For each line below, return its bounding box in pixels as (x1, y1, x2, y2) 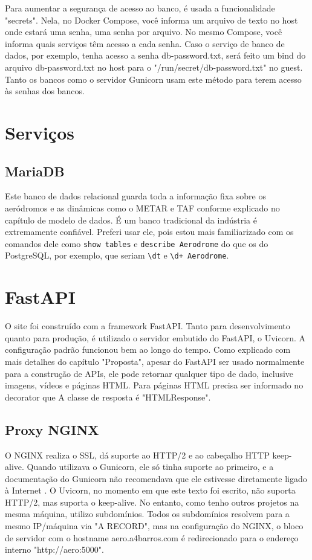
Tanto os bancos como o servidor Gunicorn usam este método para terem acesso (5, 72, 302, 85)
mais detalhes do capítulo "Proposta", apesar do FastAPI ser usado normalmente (5, 355, 305, 367)
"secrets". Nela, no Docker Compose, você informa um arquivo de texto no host (5, 13, 298, 26)
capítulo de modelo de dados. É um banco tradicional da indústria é (5, 213, 257, 226)
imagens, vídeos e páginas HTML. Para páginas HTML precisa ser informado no (5, 379, 304, 391)
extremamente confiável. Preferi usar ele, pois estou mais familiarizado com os (5, 225, 294, 238)
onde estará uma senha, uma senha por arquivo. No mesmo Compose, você (5, 25, 282, 38)
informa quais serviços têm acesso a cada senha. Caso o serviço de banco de (5, 37, 285, 50)
